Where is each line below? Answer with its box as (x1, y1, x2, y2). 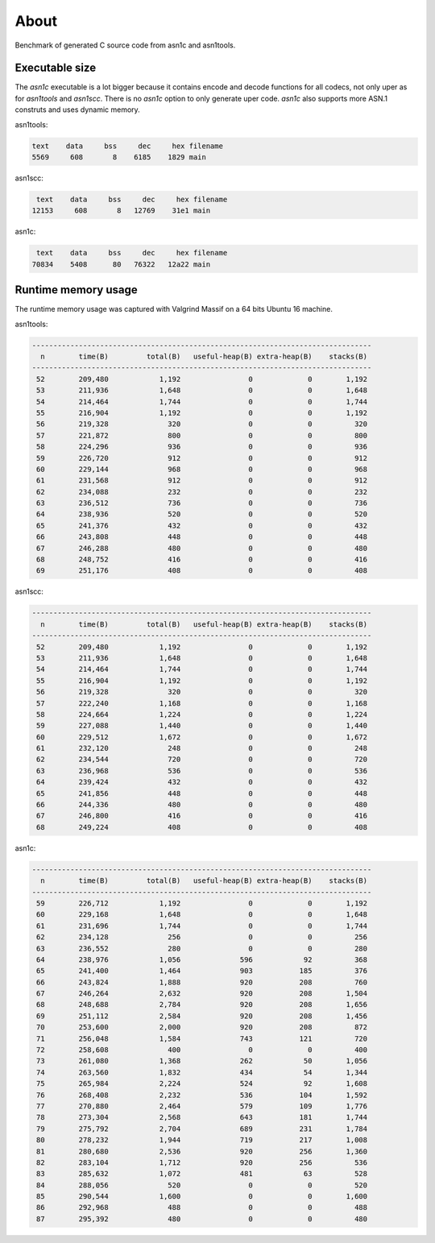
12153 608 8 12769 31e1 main (31, 206, 211, 215)
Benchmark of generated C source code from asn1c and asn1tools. (14, 40, 236, 50)
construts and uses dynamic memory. (14, 105, 140, 114)
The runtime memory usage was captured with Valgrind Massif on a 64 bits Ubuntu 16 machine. (14, 305, 333, 314)
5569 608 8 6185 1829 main (31, 153, 207, 161)
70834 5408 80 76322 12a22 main (31, 259, 211, 269)
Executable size (14, 61, 97, 75)
